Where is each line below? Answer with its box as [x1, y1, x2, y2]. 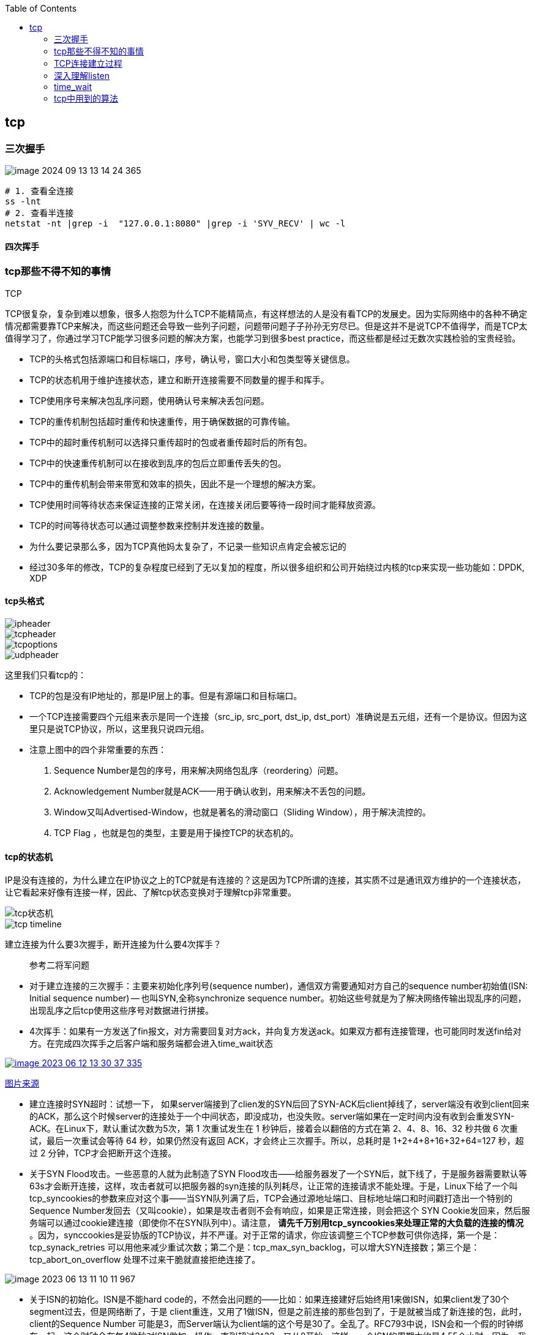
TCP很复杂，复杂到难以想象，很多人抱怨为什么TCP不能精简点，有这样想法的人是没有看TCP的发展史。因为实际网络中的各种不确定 [5, 308, 528, 319]
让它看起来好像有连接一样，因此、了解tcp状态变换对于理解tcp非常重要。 [5, 887, 297, 898]
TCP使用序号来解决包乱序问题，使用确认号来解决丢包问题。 [29, 395, 269, 406]
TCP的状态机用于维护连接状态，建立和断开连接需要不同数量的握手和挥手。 [29, 374, 329, 385]
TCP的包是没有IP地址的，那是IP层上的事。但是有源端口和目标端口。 [29, 690, 302, 701]
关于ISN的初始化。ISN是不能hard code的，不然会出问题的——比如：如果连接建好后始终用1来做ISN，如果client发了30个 [29, 1294, 509, 1305]
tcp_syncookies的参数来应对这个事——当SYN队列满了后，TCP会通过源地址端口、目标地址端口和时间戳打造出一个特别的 [29, 1193, 513, 1204]
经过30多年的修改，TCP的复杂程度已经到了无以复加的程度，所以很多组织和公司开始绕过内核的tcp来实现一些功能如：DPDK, [29, 561, 525, 572]
